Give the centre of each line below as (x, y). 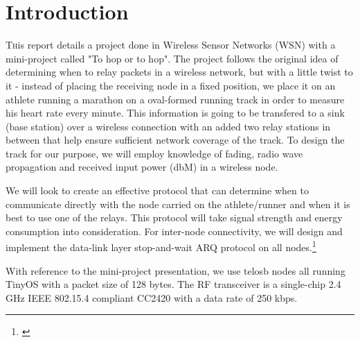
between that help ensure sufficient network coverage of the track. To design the (175, 140)
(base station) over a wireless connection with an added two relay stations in (168, 126)
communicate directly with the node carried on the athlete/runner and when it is (178, 204)
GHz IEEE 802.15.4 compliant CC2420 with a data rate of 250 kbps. (152, 297)
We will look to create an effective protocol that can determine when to (157, 190)
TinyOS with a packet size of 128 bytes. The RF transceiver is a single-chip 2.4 (173, 284)
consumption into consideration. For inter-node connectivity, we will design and (174, 231)
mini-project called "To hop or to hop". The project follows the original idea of (172, 58)
